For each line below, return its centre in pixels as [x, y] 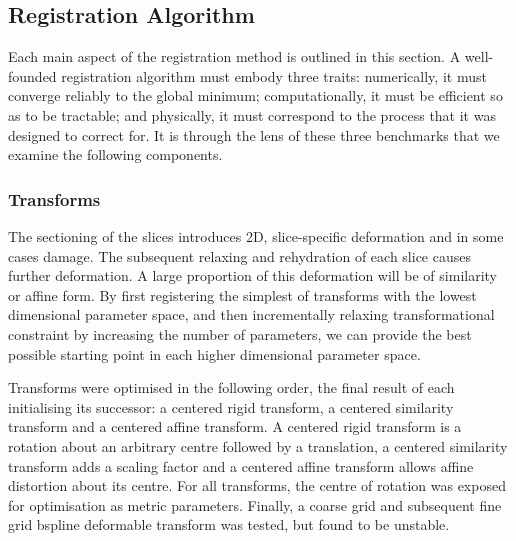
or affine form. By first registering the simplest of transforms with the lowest [242, 294]
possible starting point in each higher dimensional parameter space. [214, 353]
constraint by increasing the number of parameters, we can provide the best [240, 333]
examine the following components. [115, 154]
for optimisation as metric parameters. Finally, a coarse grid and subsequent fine [255, 504]
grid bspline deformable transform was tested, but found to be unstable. [229, 524]
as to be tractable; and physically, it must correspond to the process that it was [252, 114]
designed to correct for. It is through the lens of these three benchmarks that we [254, 134]
